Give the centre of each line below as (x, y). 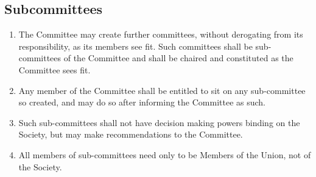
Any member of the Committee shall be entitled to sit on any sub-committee (162, 90)
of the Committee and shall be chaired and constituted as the (178, 58)
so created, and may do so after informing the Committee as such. (142, 102)
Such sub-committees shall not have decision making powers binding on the (159, 122)
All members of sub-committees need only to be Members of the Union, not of (165, 154)
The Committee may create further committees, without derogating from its (161, 34)
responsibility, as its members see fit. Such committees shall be (135, 46)
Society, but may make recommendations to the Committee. (131, 134)
